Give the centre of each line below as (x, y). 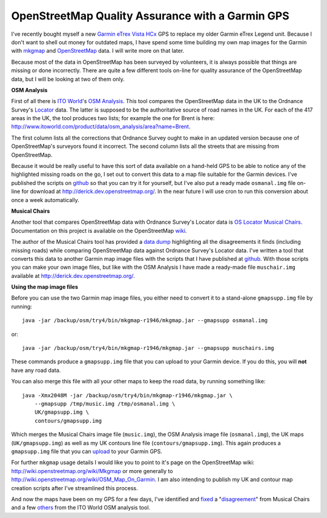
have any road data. (36, 370)
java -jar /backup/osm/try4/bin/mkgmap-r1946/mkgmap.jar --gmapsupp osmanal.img (145, 321)
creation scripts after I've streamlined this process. (75, 488)
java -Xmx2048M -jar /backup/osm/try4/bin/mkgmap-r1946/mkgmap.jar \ (127, 395)
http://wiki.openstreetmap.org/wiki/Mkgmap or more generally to (92, 471)
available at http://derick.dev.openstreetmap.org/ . (73, 275)
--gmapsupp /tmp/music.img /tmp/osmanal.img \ (105, 404)
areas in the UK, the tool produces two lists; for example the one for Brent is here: (113, 118)
